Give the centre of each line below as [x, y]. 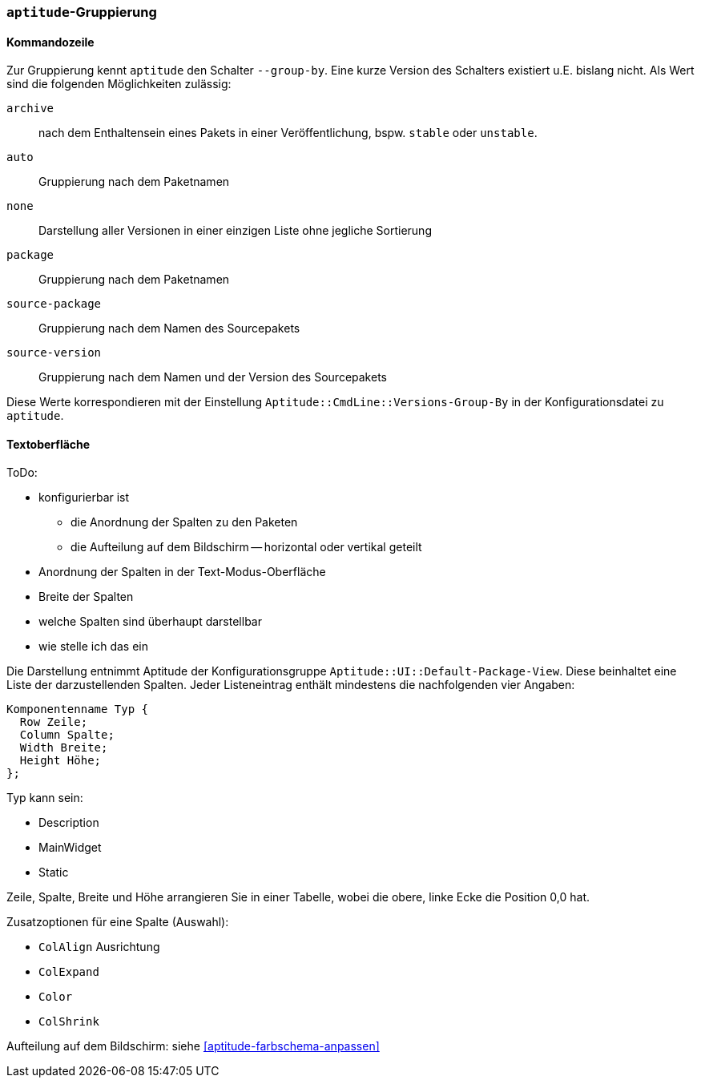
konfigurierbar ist [84, 498]
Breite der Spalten [86, 597]
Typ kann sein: [45, 798]
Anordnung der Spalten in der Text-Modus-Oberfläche [182, 572]
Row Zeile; [54, 722]
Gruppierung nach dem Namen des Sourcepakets [169, 328]
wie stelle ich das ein [94, 647]
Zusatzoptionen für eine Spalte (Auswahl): [118, 922]
